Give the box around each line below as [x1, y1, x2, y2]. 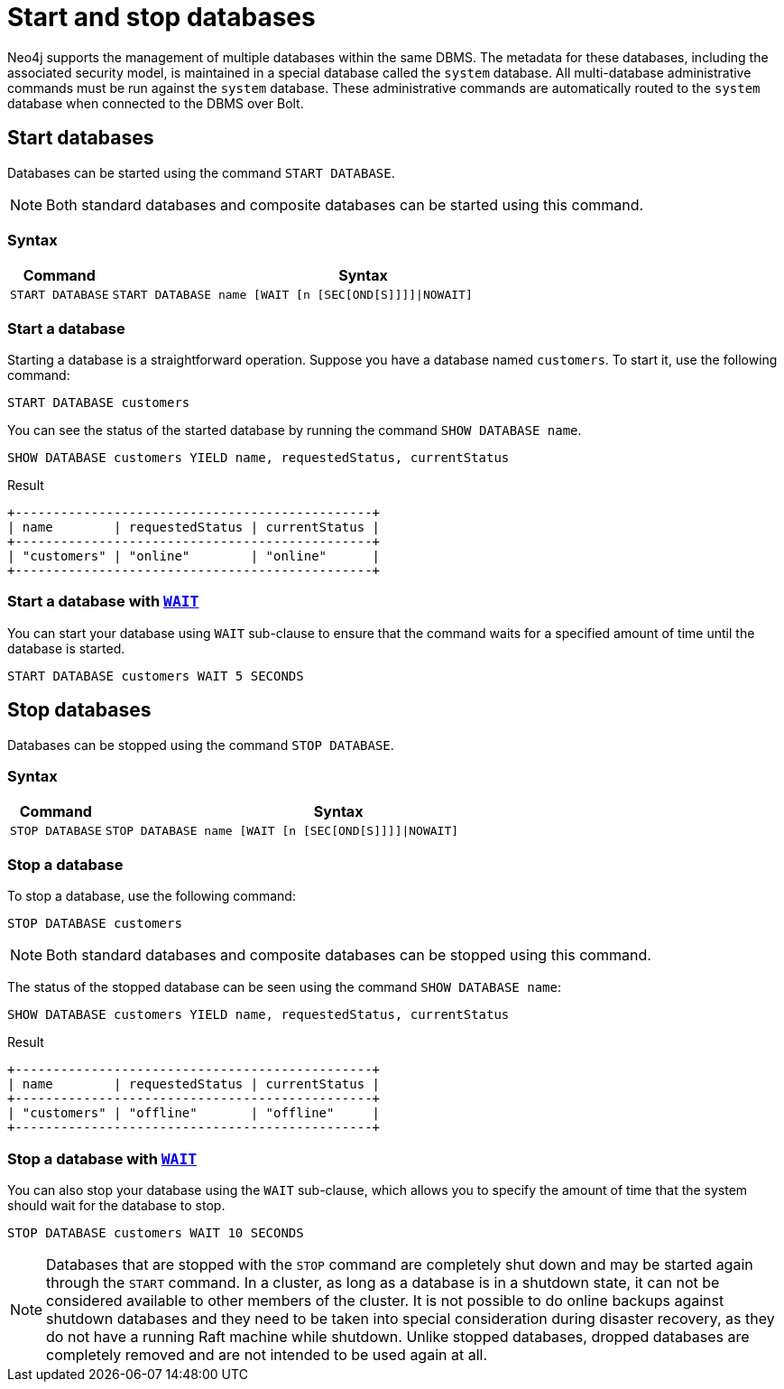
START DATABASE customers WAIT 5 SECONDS [7, 668, 304, 683]
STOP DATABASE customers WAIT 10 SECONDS [7, 1225, 304, 1240]
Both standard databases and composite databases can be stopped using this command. [46, 946, 651, 965]
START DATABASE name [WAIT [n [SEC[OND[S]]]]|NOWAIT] [112, 288, 473, 302]
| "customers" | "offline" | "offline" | [7, 1106, 381, 1121]
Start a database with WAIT [7, 592, 199, 611]
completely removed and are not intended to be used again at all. [46, 1345, 488, 1364]
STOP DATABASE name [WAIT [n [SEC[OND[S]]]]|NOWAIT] [105, 824, 459, 838]
